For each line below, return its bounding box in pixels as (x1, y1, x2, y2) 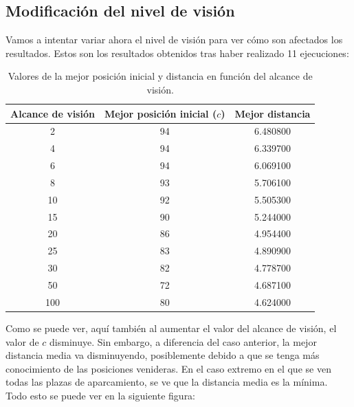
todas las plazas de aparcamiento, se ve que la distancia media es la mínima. (5, 375, 328, 389)
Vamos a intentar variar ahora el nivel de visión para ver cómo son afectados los (5, 32, 343, 47)
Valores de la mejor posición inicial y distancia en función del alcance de (8, 69, 313, 83)
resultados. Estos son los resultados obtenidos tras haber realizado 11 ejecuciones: (5, 45, 349, 60)
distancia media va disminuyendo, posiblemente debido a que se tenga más (5, 348, 320, 362)
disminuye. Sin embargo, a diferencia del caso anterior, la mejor (49, 334, 317, 349)
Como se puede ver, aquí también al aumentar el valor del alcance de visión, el (5, 320, 337, 335)
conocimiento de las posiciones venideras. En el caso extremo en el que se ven (5, 361, 331, 375)
